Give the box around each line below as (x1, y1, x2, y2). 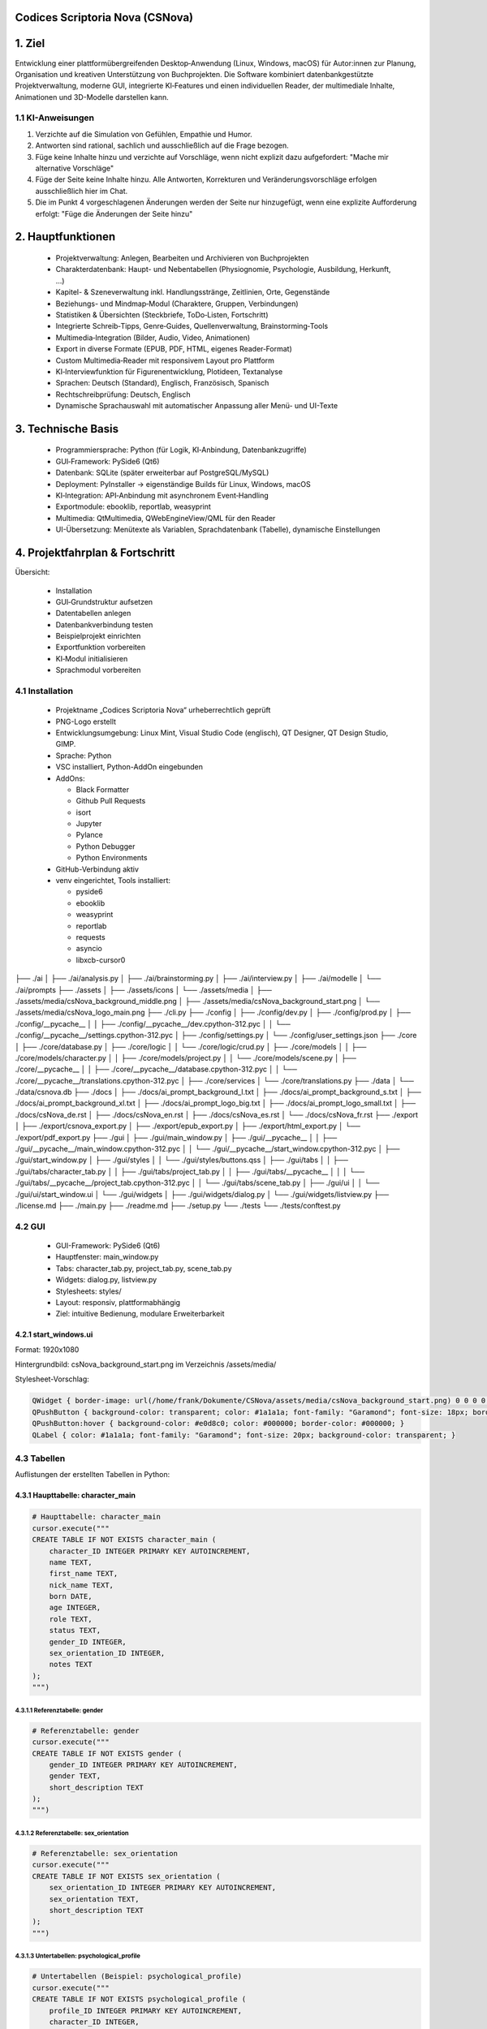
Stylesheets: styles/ (55, 1286, 122, 1296)
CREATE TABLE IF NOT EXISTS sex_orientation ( (32, 1872, 221, 1880)
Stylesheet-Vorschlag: (15, 1374, 89, 1384)
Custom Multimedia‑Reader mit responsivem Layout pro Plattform (55, 355, 275, 365)
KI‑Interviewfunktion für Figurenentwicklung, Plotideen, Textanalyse (55, 366, 283, 377)
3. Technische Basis (15, 422, 119, 436)
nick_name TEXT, (49, 1580, 114, 1590)
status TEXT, (49, 1626, 101, 1635)
